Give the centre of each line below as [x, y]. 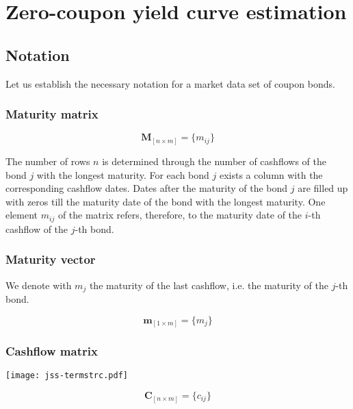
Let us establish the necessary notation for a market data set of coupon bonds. [170, 83]
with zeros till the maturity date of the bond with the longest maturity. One [166, 201]
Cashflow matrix [52, 351]
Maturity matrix [52, 114]
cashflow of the [37, 228]
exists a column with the [271, 174]
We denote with [39, 285]
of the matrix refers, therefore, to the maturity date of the [180, 215]
